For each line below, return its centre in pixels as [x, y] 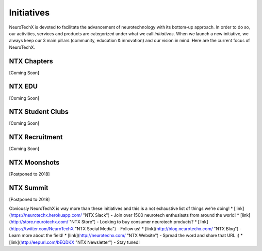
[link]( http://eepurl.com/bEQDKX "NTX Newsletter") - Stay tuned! [74, 242]
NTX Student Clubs [39, 112]
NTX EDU [23, 86]
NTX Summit [29, 188]
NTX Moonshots [34, 163]
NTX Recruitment [36, 137]
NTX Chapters [31, 61]
